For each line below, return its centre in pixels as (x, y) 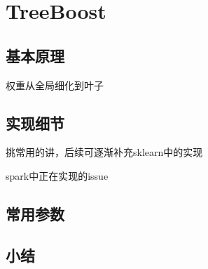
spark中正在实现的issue (57, 175)
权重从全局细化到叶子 (55, 85)
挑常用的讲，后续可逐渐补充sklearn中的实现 (104, 152)
